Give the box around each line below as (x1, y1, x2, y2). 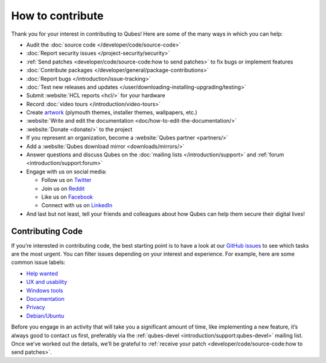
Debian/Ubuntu (26, 312, 65, 320)
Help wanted (26, 269, 59, 277)
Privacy (26, 304, 45, 311)
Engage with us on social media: (26, 168, 107, 175)
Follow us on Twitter (41, 176, 92, 184)
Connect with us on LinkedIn (41, 202, 113, 209)
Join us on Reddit (41, 185, 85, 192)
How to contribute (11, 9, 104, 22)
